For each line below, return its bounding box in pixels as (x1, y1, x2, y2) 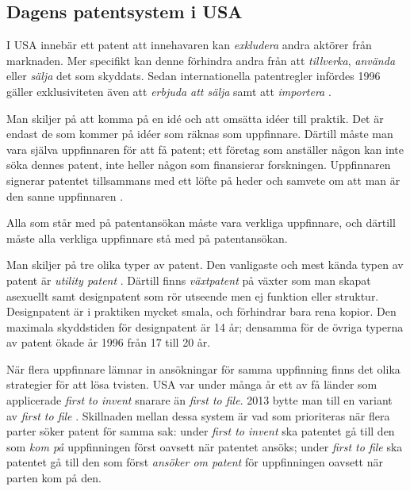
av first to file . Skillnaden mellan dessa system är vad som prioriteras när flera (6, 407, 390, 424)
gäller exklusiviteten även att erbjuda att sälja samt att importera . (6, 82, 331, 99)
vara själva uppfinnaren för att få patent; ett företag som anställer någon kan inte (6, 140, 404, 157)
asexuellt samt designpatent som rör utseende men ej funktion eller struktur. (6, 287, 379, 304)
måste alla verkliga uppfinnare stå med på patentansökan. (6, 229, 288, 246)
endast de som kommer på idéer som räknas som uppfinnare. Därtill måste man (6, 125, 393, 142)
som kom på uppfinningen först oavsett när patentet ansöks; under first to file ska (6, 438, 403, 455)
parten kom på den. (6, 470, 102, 486)
